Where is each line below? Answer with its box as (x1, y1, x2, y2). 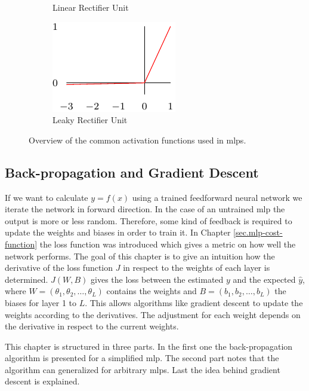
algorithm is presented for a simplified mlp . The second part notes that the (5, 352, 279, 364)
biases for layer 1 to (5, 296, 76, 308)
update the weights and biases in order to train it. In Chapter (5, 226, 231, 239)
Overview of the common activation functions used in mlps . (29, 133, 246, 146)
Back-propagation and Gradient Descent (5, 163, 259, 181)
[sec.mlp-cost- (233, 226, 283, 239)
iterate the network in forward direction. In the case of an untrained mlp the (5, 203, 285, 215)
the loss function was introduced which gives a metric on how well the (39, 237, 296, 250)
